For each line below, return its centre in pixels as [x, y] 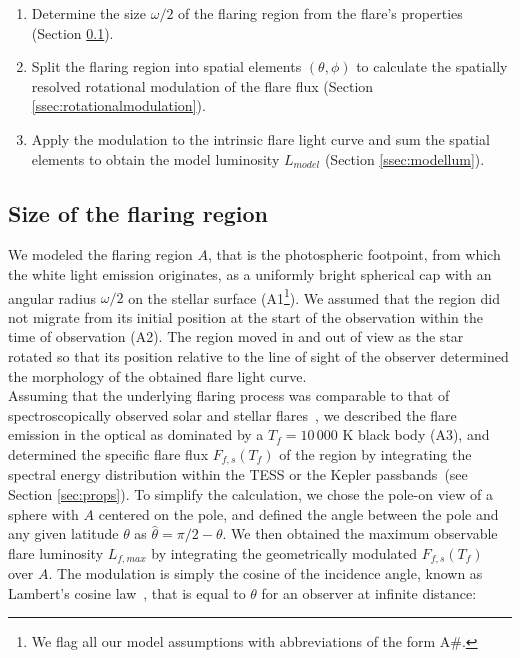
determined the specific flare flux [108, 453]
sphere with [43, 513]
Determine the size [89, 13]
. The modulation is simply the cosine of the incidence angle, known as [265, 573]
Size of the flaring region [138, 212]
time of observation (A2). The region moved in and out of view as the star [236, 336]
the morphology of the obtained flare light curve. [157, 375]
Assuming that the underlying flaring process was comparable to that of [229, 395]
